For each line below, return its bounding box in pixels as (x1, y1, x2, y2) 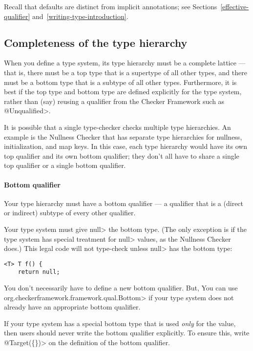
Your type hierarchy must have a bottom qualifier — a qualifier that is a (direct (4, 198, 244, 208)
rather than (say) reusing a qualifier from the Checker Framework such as (4, 96, 225, 106)
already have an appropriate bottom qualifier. (4, 302, 141, 312)
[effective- (220, 1, 249, 11)
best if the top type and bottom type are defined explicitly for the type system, (4, 86, 242, 97)
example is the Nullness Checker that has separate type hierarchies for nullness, (4, 131, 242, 142)
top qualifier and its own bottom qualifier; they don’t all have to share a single (4, 150, 239, 161)
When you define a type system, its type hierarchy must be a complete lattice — (4, 58, 246, 68)
